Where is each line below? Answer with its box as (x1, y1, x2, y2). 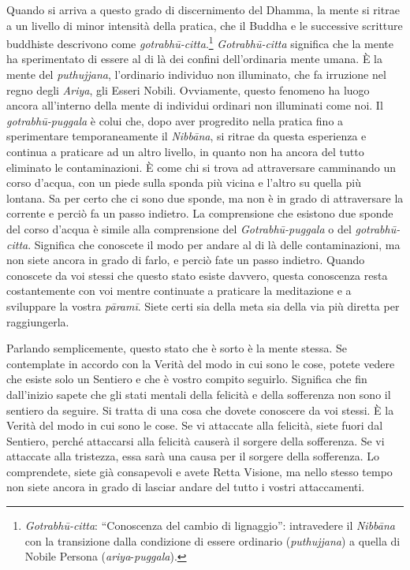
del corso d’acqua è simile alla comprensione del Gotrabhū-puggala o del (6, 220, 352, 237)
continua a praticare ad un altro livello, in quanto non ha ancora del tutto (6, 143, 364, 159)
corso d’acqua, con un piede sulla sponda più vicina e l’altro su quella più (6, 174, 361, 191)
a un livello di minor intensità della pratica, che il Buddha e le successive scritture (6, 17, 403, 33)
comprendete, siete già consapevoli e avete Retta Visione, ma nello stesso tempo (6, 463, 393, 479)
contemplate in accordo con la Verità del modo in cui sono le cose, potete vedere (6, 355, 395, 371)
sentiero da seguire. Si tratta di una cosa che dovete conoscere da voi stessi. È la (6, 401, 394, 418)
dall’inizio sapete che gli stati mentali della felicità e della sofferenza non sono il (6, 386, 391, 402)
